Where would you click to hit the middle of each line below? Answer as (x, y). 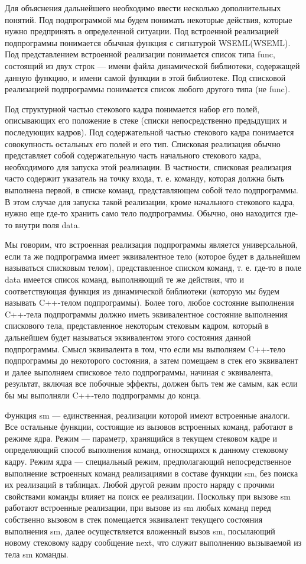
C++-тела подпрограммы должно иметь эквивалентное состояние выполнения (146, 314)
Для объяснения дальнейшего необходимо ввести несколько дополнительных (143, 8)
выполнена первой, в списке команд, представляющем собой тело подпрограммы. (152, 189)
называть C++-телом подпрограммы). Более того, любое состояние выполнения (149, 302)
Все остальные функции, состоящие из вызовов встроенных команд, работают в (149, 427)
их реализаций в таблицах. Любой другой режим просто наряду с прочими (140, 484)
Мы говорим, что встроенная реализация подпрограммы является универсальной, (151, 244)
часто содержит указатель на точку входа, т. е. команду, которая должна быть (145, 178)
